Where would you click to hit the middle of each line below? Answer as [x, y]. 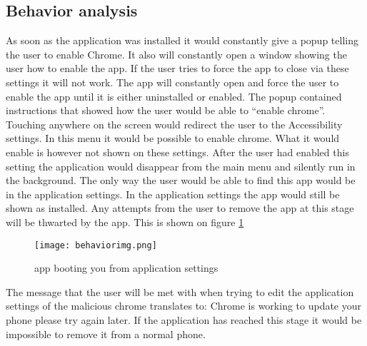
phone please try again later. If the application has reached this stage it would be [184, 319]
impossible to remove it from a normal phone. [106, 334]
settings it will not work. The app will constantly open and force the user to [172, 82]
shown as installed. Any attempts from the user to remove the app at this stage [180, 208]
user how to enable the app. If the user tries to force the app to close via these [177, 68]
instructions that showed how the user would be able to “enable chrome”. [166, 110]
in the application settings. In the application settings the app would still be [173, 194]
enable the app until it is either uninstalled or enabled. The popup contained [174, 96]
